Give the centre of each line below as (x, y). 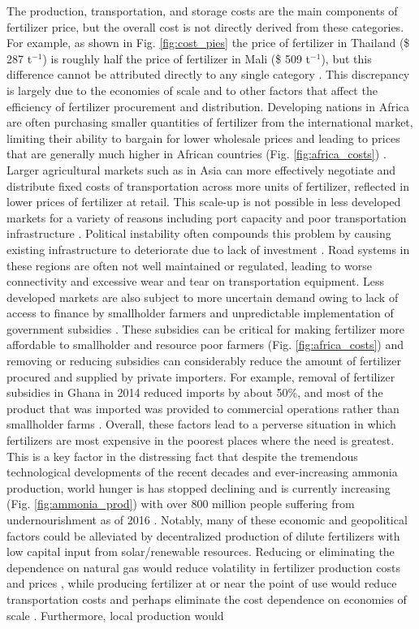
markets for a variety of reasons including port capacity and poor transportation (207, 217)
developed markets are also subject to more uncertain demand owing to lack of (203, 297)
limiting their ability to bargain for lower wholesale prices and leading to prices (203, 138)
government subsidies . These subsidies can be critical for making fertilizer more (205, 328)
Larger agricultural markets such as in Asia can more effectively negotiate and (201, 169)
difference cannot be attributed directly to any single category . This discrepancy (208, 74)
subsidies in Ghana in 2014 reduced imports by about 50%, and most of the (195, 392)
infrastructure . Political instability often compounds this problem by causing (199, 233)
